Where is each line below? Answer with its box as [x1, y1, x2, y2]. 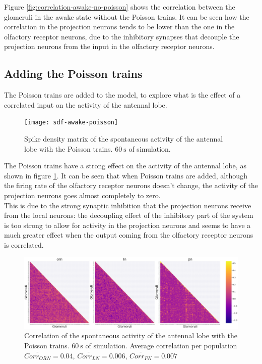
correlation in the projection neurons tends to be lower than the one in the [4, 21, 235, 32]
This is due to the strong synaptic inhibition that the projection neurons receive [4, 200, 251, 210]
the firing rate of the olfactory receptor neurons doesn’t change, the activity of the [4, 180, 258, 191]
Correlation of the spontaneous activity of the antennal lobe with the [24, 330, 237, 341]
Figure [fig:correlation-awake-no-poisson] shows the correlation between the [4, 2, 235, 12]
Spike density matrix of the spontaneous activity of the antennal [24, 133, 223, 144]
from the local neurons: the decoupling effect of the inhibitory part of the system [4, 210, 253, 220]
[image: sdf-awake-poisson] [24, 119, 118, 126]
